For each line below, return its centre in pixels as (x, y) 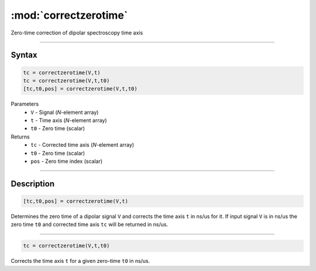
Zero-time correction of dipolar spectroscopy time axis (77, 33)
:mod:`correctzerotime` (69, 15)
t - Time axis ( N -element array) (69, 120)
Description (33, 184)
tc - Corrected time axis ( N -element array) (83, 145)
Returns (20, 137)
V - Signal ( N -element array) (65, 112)
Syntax (24, 55)
